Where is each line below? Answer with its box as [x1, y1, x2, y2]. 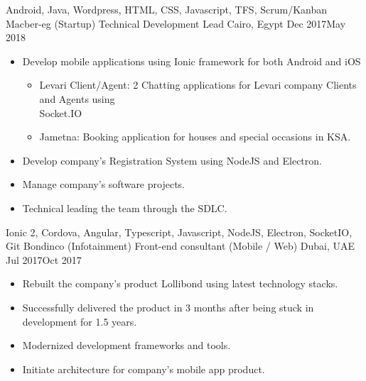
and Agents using [39, 91, 115, 106]
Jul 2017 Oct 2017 [6, 252, 82, 267]
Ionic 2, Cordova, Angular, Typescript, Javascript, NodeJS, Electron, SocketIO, [6, 224, 352, 239]
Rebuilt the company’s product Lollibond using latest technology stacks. [22, 276, 338, 291]
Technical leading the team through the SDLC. [22, 200, 227, 215]
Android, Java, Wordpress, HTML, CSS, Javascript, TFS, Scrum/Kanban [6, 2, 327, 16]
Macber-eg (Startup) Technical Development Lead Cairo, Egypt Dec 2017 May [6, 16, 346, 31]
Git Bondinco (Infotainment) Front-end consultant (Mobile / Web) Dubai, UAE [6, 238, 355, 253]
